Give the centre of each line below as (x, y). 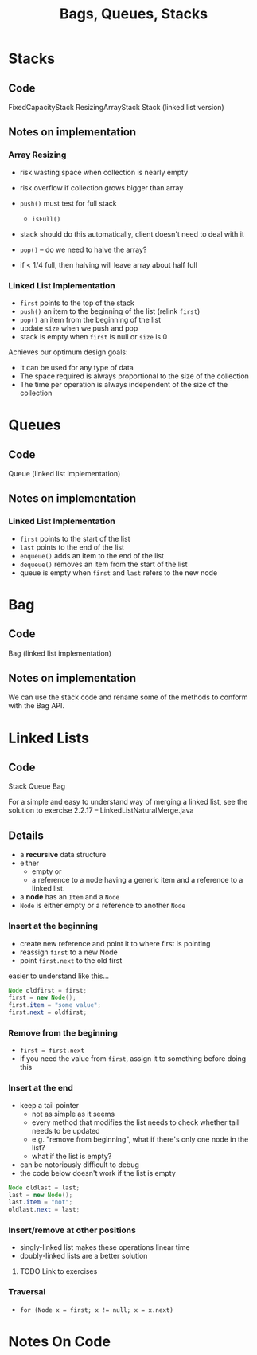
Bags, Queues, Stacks (134, 14)
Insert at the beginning (53, 926)
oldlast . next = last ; (44, 1210)
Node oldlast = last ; (44, 1188)
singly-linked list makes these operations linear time (105, 1247)
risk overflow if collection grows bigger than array (101, 187)
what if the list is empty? (72, 1156)
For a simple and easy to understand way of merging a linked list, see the (128, 802)
